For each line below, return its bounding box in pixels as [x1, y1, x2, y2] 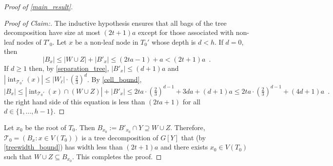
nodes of [17, 36, 41, 47]
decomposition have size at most [4, 27, 100, 37]
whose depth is [151, 36, 196, 47]
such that [4, 151, 32, 161]
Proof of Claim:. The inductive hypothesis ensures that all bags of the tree [4, 17, 227, 28]
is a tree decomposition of [81, 132, 158, 142]
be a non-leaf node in [75, 36, 138, 47]
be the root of [25, 122, 66, 132]
